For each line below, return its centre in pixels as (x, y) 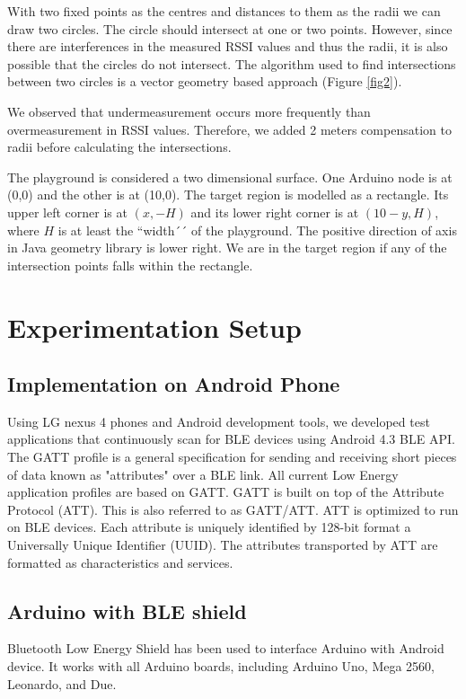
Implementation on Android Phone (174, 384)
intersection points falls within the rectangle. (130, 265)
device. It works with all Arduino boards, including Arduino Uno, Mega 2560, (221, 666)
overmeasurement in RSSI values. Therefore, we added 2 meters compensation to (229, 129)
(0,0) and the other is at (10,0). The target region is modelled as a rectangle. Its (228, 195)
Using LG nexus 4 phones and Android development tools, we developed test (219, 421)
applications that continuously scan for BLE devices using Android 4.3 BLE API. (231, 439)
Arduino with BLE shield (127, 611)
